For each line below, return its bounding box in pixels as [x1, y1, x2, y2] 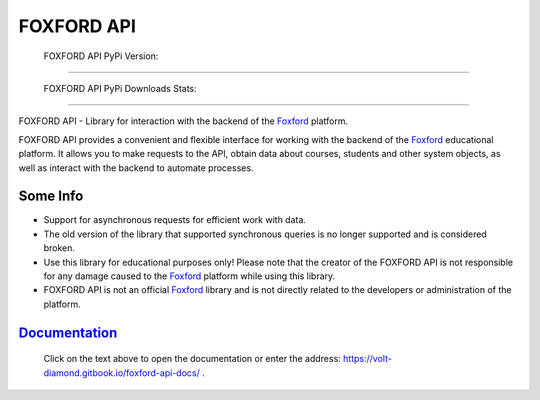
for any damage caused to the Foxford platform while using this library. [43, 270, 336, 282]
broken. [43, 242, 75, 254]
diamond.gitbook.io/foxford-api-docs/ [43, 366, 200, 379]
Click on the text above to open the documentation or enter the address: [43, 353, 342, 365]
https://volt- [343, 353, 392, 365]
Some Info [18, 188, 84, 205]
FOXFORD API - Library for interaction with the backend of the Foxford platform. [18, 115, 349, 127]
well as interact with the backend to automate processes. [18, 161, 254, 174]
